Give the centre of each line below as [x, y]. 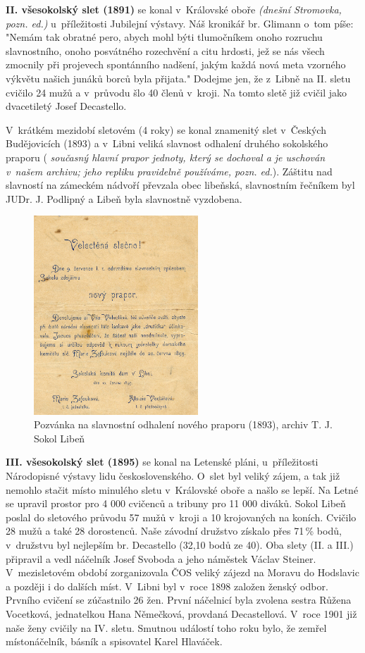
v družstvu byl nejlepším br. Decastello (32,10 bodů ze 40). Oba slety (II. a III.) [180, 544]
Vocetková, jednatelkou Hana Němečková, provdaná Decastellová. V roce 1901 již [181, 613]
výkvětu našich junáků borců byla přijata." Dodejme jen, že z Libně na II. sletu [178, 78]
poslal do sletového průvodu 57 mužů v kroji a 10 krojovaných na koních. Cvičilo [181, 517]
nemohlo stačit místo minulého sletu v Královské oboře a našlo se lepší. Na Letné [182, 489]
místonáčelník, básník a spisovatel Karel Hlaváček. [114, 641]
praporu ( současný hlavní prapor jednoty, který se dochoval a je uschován [166, 157]
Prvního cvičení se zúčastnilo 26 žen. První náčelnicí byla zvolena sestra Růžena [179, 600]
